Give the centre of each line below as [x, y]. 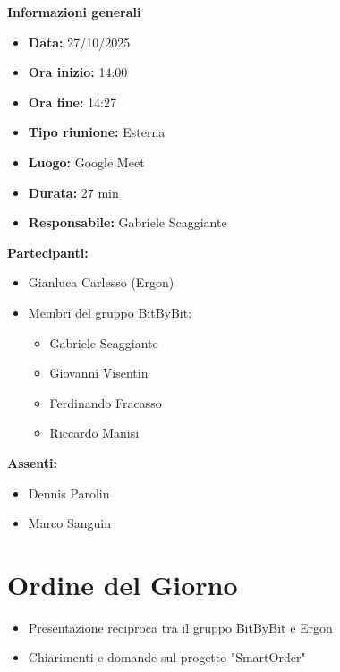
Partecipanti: [48, 252]
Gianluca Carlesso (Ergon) [101, 282]
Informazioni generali [74, 12]
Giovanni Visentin [99, 373]
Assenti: [32, 462]
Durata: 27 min [73, 192]
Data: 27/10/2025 [79, 42]
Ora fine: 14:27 [72, 102]
